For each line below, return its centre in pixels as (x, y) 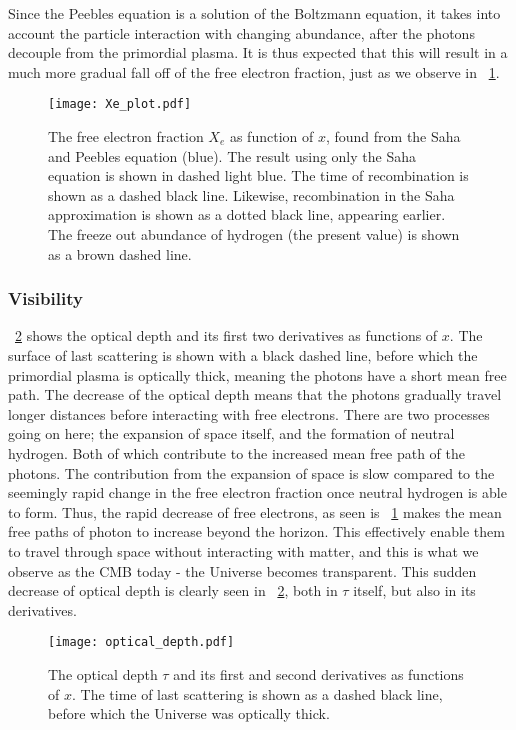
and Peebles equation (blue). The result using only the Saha (232, 155)
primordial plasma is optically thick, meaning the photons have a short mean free (257, 374)
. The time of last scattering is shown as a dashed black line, (257, 693)
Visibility (45, 298)
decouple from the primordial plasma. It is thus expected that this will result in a (258, 52)
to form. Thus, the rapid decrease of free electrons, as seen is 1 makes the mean (255, 511)
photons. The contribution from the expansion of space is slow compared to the (251, 472)
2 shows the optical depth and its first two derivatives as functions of (226, 335)
